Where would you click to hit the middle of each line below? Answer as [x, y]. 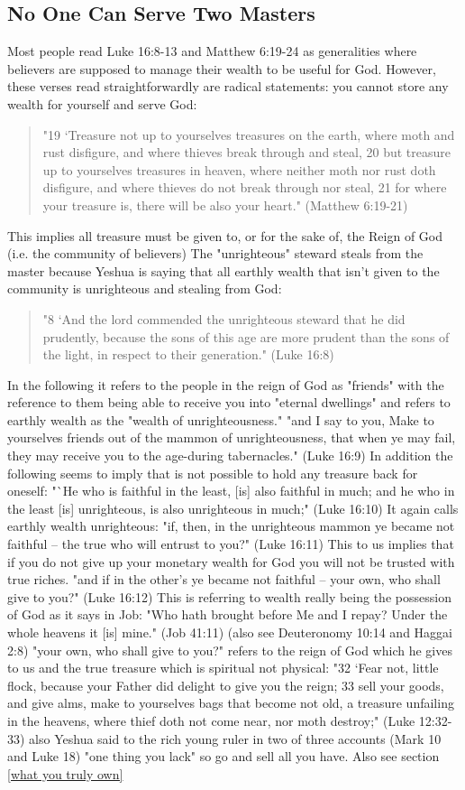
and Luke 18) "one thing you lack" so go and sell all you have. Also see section [223, 756]
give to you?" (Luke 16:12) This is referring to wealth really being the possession [229, 596]
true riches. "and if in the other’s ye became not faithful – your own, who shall [224, 579]
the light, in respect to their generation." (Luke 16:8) [188, 354]
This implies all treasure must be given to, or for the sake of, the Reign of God [225, 235]
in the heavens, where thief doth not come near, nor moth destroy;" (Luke [211, 720]
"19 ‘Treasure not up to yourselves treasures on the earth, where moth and [249, 134]
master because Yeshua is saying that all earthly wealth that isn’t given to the [223, 270]
